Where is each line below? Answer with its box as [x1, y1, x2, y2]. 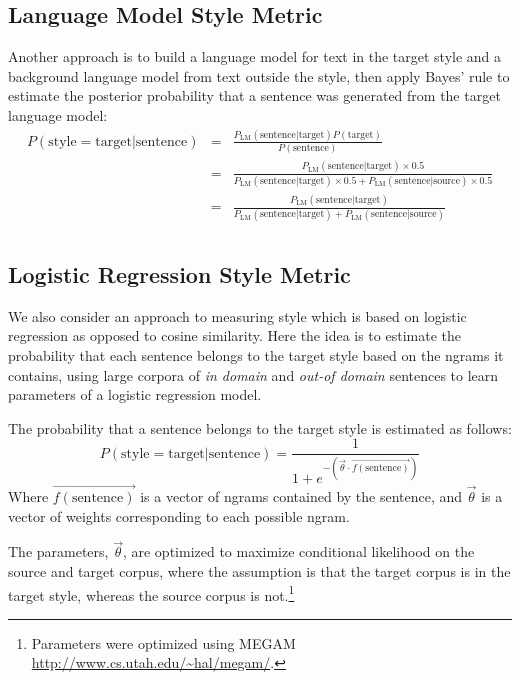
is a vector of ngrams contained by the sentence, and [140, 485, 463, 506]
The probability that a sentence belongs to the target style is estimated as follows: [8, 417, 512, 438]
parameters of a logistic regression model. [8, 384, 262, 405]
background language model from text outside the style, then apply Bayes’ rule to [8, 65, 510, 86]
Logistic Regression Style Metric [8, 258, 351, 289]
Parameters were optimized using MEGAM [31, 632, 296, 653]
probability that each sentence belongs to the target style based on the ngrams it [8, 344, 504, 365]
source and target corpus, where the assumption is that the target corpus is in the [8, 560, 511, 581]
